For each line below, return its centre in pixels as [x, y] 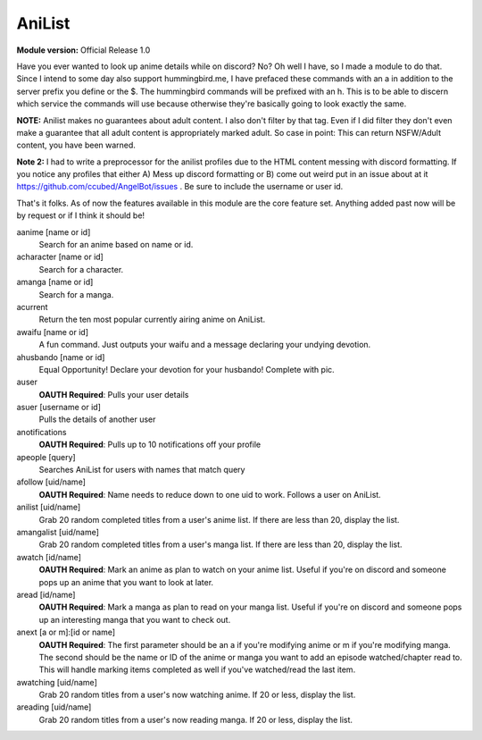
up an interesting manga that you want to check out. [135, 619]
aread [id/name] [46, 594]
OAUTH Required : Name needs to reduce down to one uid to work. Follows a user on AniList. [210, 494]
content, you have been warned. [76, 145]
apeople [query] [46, 457]
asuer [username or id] [59, 408]
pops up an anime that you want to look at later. [126, 582]
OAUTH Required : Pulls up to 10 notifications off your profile [150, 445]
